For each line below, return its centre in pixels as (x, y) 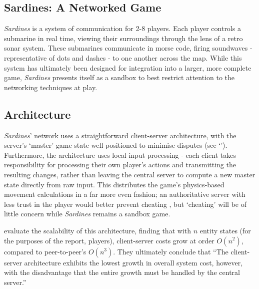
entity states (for (225, 230)
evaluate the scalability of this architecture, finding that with (97, 230)
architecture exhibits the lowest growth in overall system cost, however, (133, 262)
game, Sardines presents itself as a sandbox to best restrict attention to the (119, 77)
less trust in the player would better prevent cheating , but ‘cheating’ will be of (125, 204)
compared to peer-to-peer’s (45, 251)
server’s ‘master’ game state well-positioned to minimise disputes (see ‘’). (116, 145)
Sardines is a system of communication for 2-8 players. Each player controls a (122, 28)
